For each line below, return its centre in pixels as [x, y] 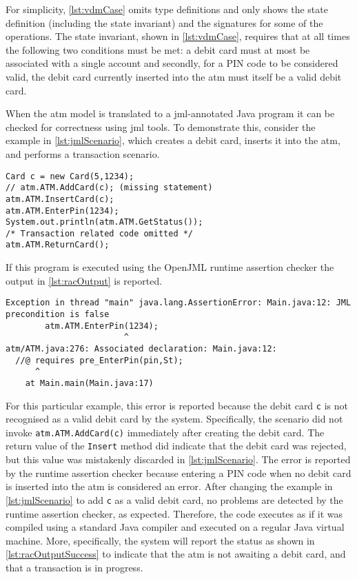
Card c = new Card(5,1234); [70, 176]
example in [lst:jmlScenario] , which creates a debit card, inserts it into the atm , [173, 140]
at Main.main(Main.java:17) [89, 383]
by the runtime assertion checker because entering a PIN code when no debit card [178, 473]
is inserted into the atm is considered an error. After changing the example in [169, 486]
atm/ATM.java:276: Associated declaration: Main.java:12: [141, 348]
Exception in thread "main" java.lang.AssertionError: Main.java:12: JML [178, 303]
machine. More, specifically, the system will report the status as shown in [160, 540]
